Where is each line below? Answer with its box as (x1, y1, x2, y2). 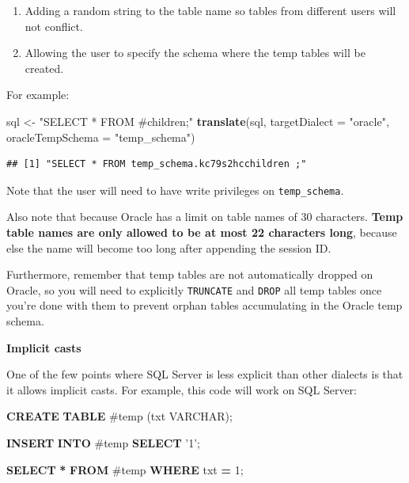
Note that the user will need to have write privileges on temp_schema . (6, 181, 344, 198)
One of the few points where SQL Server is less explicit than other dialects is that (6, 366, 403, 382)
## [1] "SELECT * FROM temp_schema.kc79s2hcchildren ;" (6, 158, 307, 170)
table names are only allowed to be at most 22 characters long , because (6, 224, 397, 240)
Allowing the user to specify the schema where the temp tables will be (25, 44, 365, 61)
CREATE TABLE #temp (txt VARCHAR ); (6, 408, 233, 424)
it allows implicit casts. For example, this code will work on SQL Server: (6, 381, 358, 397)
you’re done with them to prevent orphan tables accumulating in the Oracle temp (6, 297, 403, 314)
